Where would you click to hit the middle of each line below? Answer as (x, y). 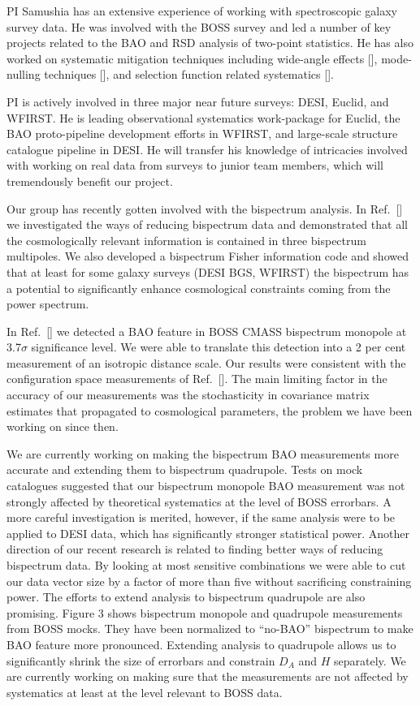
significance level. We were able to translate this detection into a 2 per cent (219, 347)
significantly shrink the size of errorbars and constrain (141, 660)
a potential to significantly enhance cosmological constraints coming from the (199, 288)
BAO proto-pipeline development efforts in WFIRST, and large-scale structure (202, 133)
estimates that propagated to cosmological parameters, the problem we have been (210, 410)
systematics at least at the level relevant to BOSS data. (145, 692)
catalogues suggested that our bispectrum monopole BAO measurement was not (206, 486)
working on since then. (63, 426)
